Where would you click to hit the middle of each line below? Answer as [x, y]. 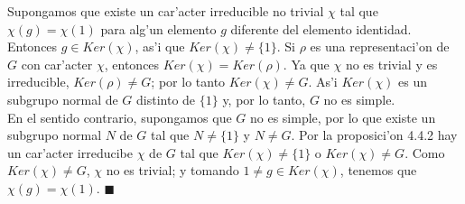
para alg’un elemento [158, 28]
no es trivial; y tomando [172, 170]
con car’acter [57, 64]
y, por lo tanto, [264, 99]
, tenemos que [378, 170]
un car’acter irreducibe [70, 152]
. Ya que [306, 64]
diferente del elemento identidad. [321, 28]
